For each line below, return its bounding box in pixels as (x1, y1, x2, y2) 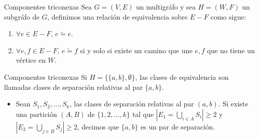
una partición (16, 108, 57, 119)
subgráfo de (4, 11, 40, 22)
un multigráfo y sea (136, 2, 196, 12)
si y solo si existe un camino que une (80, 45, 193, 55)
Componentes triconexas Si (4, 71, 87, 82)
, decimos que (77, 121, 119, 131)
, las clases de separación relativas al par (69, 98, 194, 109)
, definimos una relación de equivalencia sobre (47, 11, 188, 22)
